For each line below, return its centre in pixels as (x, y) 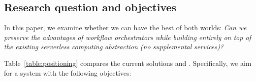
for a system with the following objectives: (68, 72)
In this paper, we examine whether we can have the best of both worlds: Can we (125, 28)
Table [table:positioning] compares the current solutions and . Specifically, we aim (128, 63)
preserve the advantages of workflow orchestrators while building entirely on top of (128, 37)
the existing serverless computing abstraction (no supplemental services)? (114, 47)
